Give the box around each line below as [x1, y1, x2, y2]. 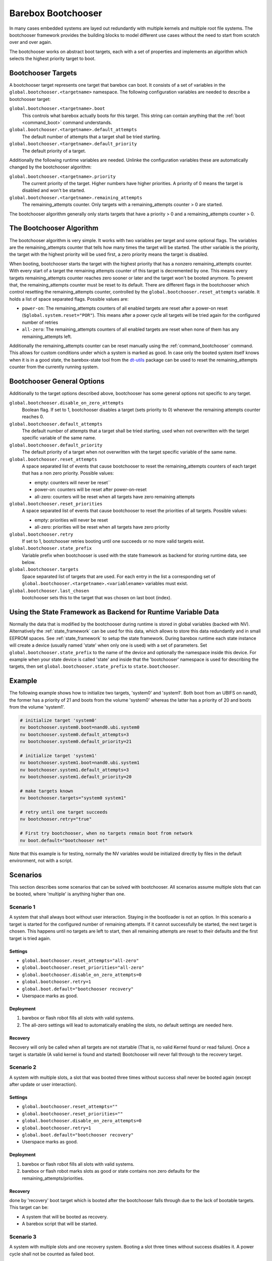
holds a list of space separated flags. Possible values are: [9, 296, 129, 302]
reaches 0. [22, 414, 44, 420]
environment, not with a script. [9, 857, 73, 864]
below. [22, 559, 36, 565]
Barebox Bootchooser [9, 8, 103, 19]
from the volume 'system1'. [9, 704, 65, 710]
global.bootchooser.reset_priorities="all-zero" [22, 965, 145, 970]
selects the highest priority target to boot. [9, 55, 96, 62]
